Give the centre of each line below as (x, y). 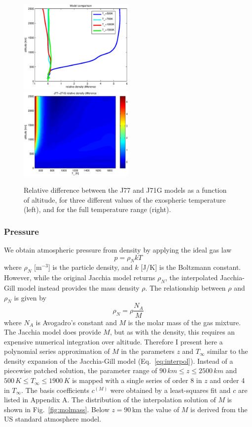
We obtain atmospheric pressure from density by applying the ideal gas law (118, 250)
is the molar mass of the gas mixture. (184, 322)
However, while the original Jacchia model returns (80, 278)
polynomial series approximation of (57, 351)
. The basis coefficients (55, 390)
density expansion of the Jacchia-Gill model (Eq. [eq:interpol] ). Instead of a (119, 361)
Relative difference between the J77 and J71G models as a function (125, 190)
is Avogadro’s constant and (76, 322)
